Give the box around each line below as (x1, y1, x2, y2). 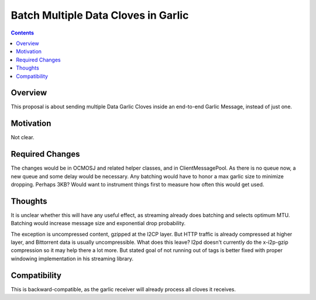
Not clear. (11, 134, 35, 141)
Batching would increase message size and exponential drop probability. (11, 220, 186, 227)
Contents (11, 29, 35, 36)
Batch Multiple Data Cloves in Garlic (11, 9, 189, 22)
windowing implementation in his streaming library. (11, 255, 134, 262)
